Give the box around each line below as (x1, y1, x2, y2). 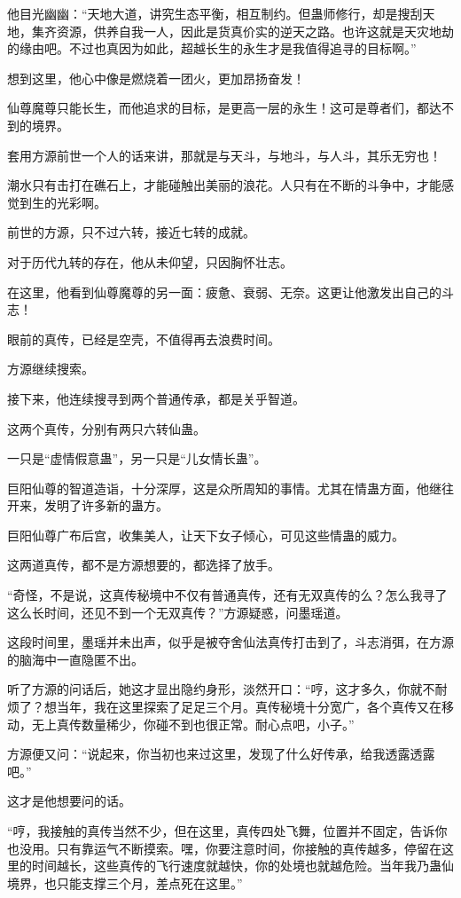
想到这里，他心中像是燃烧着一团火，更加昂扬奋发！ (7, 68, 305, 87)
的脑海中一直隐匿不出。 (7, 650, 144, 668)
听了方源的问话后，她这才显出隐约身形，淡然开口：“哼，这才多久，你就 (7, 680, 423, 698)
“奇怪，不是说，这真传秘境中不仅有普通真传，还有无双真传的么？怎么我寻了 (7, 586, 448, 604)
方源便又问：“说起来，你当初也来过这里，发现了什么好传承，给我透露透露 (7, 744, 435, 763)
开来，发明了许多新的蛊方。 (7, 496, 168, 515)
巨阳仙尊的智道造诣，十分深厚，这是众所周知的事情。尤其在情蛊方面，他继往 (7, 478, 454, 497)
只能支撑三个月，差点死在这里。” (56, 873, 243, 892)
